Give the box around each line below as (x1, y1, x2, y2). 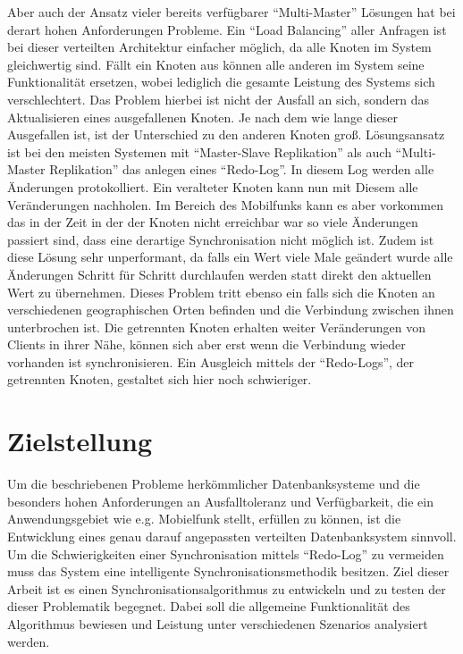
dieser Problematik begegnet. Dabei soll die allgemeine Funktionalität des (7, 597, 410, 616)
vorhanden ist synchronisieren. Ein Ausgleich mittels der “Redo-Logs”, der (7, 352, 415, 371)
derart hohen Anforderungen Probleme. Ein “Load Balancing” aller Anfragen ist (7, 20, 447, 38)
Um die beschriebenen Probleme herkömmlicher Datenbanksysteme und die (7, 474, 420, 493)
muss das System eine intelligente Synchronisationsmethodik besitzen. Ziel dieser (7, 562, 450, 581)
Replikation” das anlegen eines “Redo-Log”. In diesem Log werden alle (49, 160, 434, 179)
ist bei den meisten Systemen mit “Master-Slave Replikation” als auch (7, 142, 391, 161)
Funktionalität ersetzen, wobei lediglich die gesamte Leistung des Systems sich (7, 72, 435, 91)
